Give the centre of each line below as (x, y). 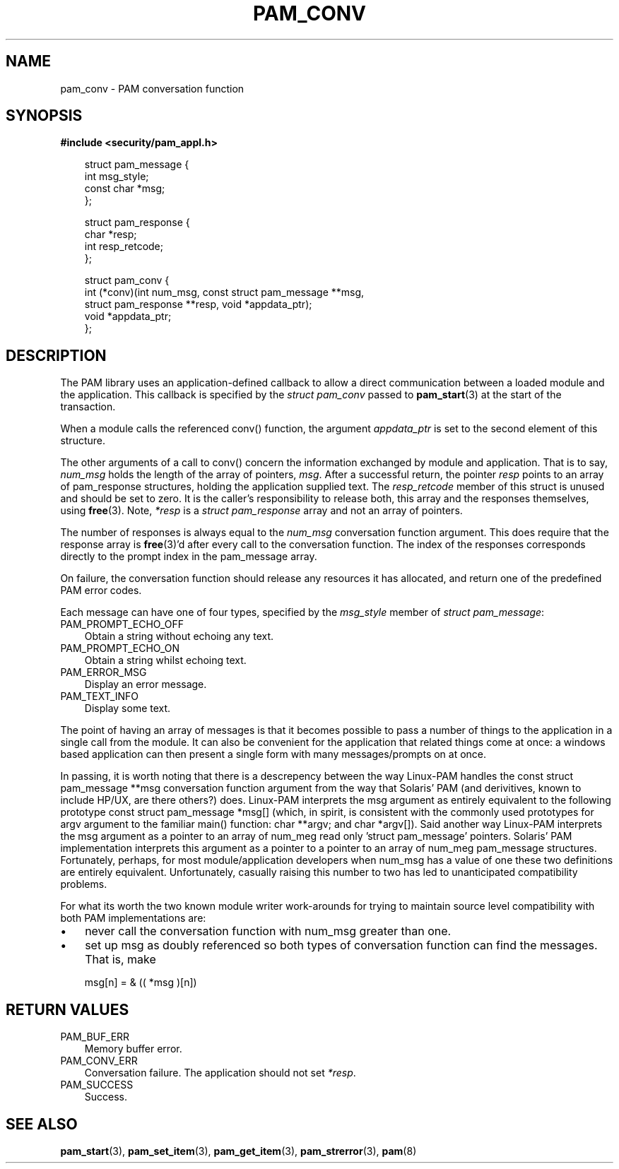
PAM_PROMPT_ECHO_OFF (122, 624)
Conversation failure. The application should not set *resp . (220, 1073)
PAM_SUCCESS (97, 1085)
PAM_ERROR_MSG (104, 672)
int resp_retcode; (124, 247)
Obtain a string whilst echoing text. (165, 660)
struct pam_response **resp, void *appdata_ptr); (198, 304)
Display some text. (128, 708)
